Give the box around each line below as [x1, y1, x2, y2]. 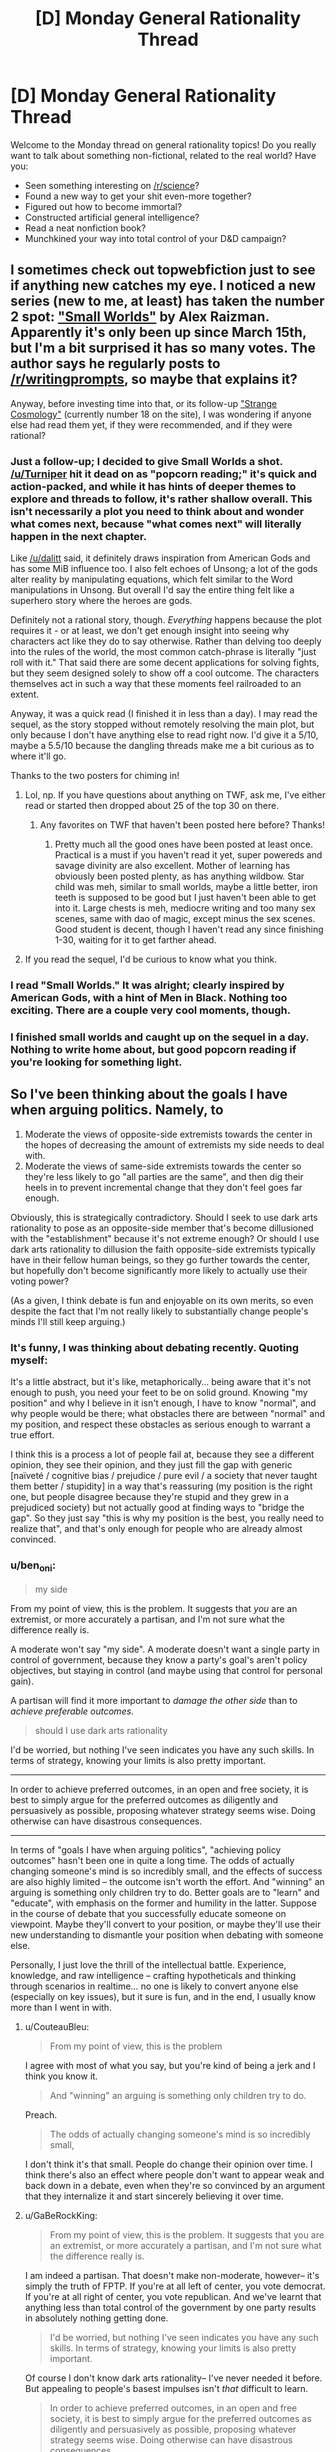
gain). [10, 1675, 35, 1687]
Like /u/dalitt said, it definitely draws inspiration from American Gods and [10, 552, 311, 564]
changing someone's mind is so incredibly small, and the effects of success [10, 1865, 323, 1877]
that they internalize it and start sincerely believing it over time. [24, 2190, 284, 2202]
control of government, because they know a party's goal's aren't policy [10, 1653, 308, 1666]
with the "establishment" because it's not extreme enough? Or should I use [10, 1232, 320, 1244]
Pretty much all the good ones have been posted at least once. [54, 838, 314, 851]
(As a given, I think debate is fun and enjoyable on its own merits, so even [10, 1294, 314, 1306]
